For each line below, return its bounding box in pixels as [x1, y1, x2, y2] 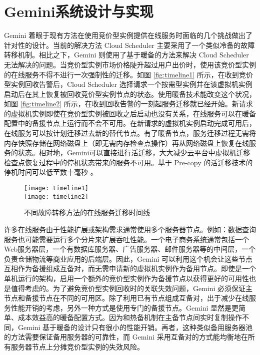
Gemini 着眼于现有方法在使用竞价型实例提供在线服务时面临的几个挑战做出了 [4, 30, 253, 40]
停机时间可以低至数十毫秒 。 [4, 167, 97, 177]
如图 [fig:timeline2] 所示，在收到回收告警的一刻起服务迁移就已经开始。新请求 [4, 98, 253, 109]
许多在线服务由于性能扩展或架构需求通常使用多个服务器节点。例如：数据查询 [4, 224, 256, 234]
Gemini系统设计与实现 [4, 1, 153, 21]
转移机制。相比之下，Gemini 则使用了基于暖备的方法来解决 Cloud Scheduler [4, 49, 249, 60]
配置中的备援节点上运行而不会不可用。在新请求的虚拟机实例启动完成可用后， [4, 118, 256, 128]
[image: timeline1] [24, 185, 88, 192]
